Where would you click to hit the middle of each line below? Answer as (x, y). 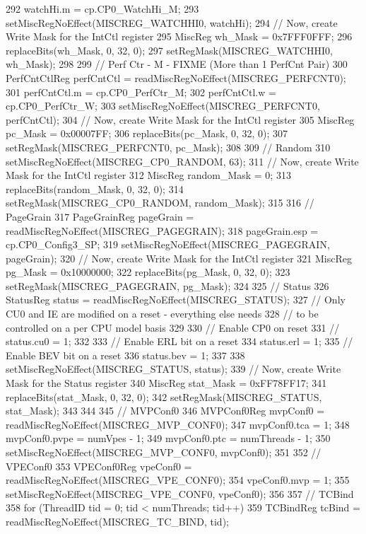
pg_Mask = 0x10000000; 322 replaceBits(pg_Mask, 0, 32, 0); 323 (148, 272)
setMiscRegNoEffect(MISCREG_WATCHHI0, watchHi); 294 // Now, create (172, 22)
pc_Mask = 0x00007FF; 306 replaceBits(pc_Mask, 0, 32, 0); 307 (147, 133)
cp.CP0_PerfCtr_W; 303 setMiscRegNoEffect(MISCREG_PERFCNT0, (163, 106)
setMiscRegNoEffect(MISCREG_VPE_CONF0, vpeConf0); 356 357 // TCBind (180, 493)
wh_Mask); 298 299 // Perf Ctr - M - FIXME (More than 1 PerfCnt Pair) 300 (177, 64)
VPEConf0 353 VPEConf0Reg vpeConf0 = (99, 466)
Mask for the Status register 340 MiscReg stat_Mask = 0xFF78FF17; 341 (166, 383)
